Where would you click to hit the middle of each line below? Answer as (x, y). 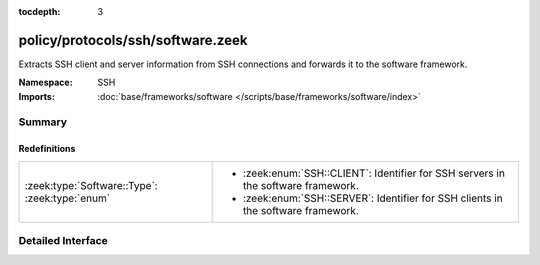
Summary (43, 122)
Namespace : (46, 82)
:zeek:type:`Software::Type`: (91, 185)
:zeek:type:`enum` (67, 198)
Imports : (36, 96)
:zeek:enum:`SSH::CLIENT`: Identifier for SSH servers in (373, 173)
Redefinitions (47, 149)
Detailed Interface (63, 241)
